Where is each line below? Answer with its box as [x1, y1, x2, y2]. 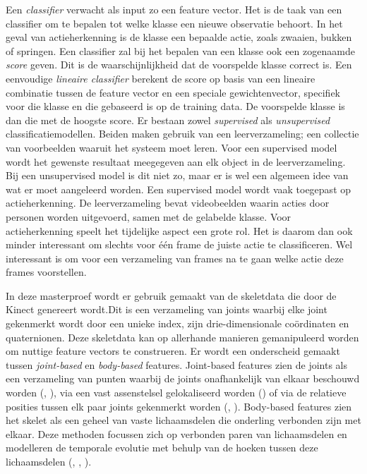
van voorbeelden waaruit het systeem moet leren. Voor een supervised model [6, 140, 337, 154]
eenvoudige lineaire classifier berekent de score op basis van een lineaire [6, 71, 315, 85]
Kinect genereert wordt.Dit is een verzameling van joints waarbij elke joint [6, 302, 327, 317]
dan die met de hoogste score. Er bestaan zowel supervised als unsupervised [6, 112, 330, 127]
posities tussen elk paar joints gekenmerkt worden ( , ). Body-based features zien [6, 399, 352, 413]
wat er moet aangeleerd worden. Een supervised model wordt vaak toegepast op [6, 181, 351, 196]
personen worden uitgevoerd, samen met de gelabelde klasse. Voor [6, 209, 291, 224]
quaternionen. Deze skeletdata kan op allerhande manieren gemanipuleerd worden [6, 329, 359, 344]
